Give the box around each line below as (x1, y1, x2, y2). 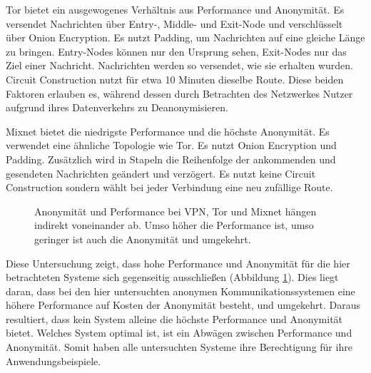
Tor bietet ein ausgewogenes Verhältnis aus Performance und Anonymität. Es (6, 2, 345, 16)
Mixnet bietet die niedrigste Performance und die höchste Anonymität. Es (6, 123, 330, 138)
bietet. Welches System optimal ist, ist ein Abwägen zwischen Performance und (6, 325, 352, 340)
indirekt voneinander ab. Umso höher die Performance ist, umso (34, 218, 314, 233)
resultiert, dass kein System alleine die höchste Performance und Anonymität (6, 311, 343, 326)
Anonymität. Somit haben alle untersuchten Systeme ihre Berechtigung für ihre (6, 339, 352, 354)
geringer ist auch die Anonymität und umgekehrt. (34, 231, 251, 246)
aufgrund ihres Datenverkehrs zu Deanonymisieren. (6, 100, 228, 115)
